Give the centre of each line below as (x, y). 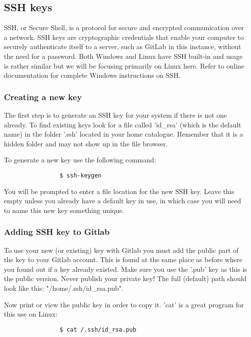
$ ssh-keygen (81, 175)
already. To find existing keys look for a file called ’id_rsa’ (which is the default (123, 124)
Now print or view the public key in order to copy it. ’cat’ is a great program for (124, 304)
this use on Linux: (31, 314)
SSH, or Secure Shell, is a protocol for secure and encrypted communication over (124, 27)
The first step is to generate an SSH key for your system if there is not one (116, 115)
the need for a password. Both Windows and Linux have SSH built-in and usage (123, 56)
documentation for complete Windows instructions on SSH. (92, 75)
